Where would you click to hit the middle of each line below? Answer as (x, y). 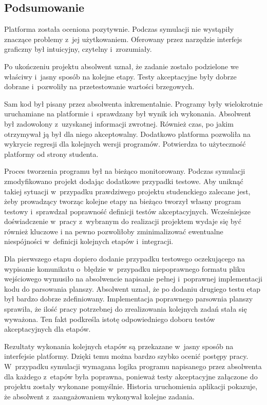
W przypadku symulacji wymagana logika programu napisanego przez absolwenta (133, 366)
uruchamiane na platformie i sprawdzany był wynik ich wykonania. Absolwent (128, 114)
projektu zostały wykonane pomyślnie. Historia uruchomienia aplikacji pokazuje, (131, 386)
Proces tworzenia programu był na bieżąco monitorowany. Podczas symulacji (125, 171)
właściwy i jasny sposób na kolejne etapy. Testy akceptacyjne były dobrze (120, 76)
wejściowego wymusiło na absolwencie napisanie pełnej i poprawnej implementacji (133, 279)
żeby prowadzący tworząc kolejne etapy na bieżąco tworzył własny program (123, 201)
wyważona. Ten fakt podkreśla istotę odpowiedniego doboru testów (110, 319)
